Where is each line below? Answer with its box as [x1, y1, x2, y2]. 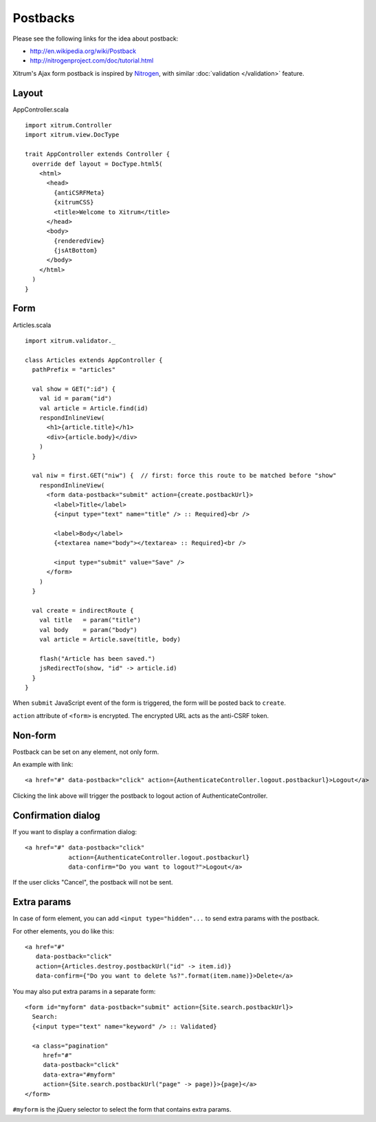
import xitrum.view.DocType [25, 131, 120, 139]
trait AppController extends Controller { [25, 150, 170, 158]
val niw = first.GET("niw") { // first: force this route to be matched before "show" [32, 472, 337, 480]
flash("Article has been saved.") [38, 655, 156, 662]
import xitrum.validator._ [25, 337, 116, 344]
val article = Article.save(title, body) [38, 635, 181, 644]
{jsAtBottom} [54, 246, 98, 255]
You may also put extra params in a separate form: [12, 987, 156, 995]
